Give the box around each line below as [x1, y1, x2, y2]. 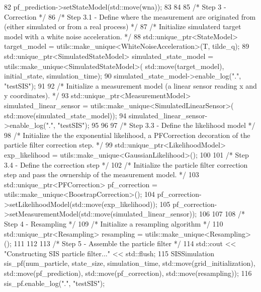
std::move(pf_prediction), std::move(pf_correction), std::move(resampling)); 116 [4, 268, 252, 278]
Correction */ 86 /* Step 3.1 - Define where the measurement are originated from [4, 11, 256, 22]
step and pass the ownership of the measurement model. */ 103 [4, 169, 199, 180]
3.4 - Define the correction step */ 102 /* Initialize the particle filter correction [4, 159, 248, 170]
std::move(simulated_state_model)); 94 [4, 110, 127, 120]
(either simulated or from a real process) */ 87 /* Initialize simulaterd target [4, 21, 241, 32]
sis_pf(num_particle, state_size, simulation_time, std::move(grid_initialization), [4, 258, 255, 268]
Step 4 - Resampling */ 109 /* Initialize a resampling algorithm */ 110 [4, 218, 223, 229]
